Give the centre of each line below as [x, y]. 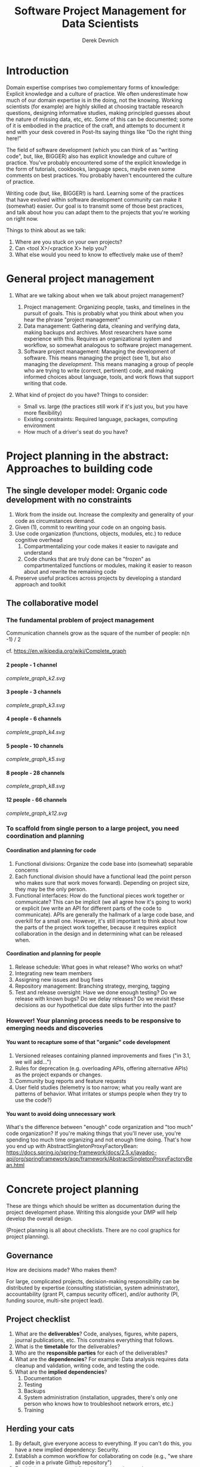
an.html [16, 1165]
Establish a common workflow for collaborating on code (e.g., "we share [104, 1456]
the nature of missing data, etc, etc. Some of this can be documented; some [100, 119]
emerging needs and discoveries [55, 1028]
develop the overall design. [39, 1219]
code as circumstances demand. [55, 521]
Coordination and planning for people [54, 954]
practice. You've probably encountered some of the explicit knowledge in [96, 162]
